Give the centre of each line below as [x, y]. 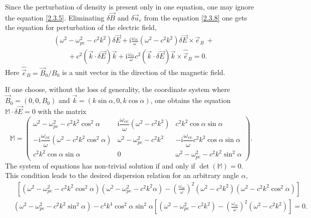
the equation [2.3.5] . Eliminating [55, 17]
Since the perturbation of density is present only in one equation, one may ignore [130, 6]
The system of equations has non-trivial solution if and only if [100, 165]
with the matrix [62, 111]
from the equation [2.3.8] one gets [196, 17]
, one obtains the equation [191, 100]
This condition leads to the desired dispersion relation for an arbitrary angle [122, 175]
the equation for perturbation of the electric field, [81, 27]
